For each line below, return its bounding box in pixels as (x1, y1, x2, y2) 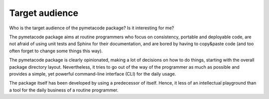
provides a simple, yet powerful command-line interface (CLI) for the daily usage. (9, 71, 176, 77)
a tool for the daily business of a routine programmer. (9, 87, 119, 93)
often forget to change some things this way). (9, 48, 103, 54)
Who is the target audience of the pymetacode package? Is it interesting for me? (9, 25, 174, 31)
